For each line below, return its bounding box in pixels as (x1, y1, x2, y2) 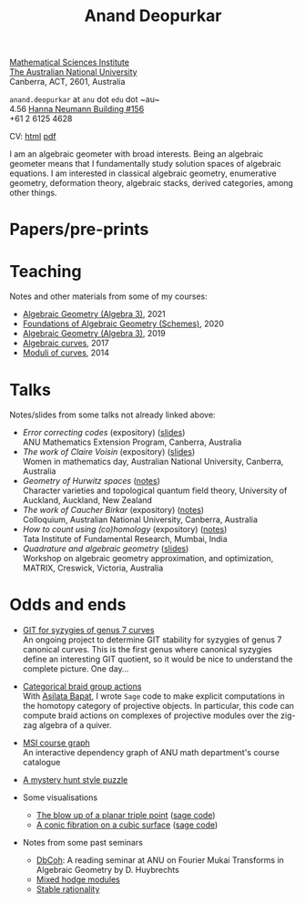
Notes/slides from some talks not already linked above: (9, 409, 216, 420)
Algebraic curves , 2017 (22, 338, 109, 349)
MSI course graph (22, 737, 91, 748)
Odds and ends (9, 594, 127, 615)
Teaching (9, 261, 82, 282)
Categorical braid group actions (22, 681, 142, 693)
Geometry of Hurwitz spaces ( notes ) (22, 476, 161, 487)
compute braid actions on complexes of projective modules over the (22, 710, 280, 721)
